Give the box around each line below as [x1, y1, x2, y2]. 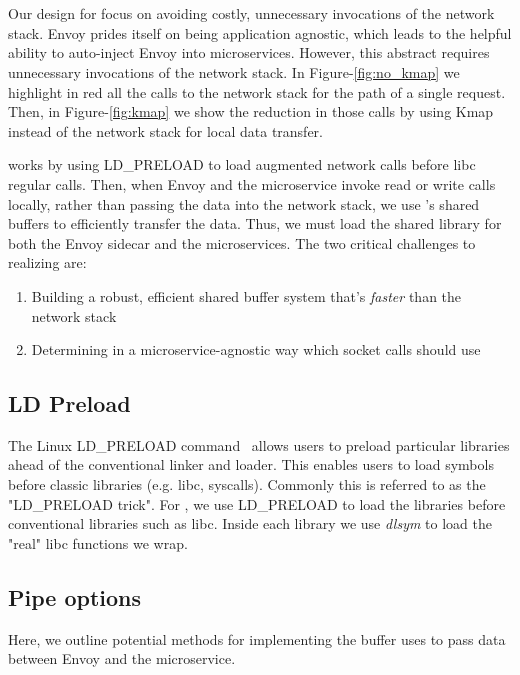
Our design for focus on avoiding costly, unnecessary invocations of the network [8, 3, 495, 24]
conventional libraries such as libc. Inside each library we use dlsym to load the [8, 513, 492, 534]
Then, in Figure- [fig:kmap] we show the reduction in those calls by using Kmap [8, 101, 494, 122]
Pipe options [8, 581, 142, 612]
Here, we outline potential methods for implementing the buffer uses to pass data [8, 628, 506, 649]
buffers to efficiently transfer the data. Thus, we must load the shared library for [8, 213, 502, 234]
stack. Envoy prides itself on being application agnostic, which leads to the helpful [8, 22, 512, 43]
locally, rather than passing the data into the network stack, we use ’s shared [8, 193, 480, 214]
